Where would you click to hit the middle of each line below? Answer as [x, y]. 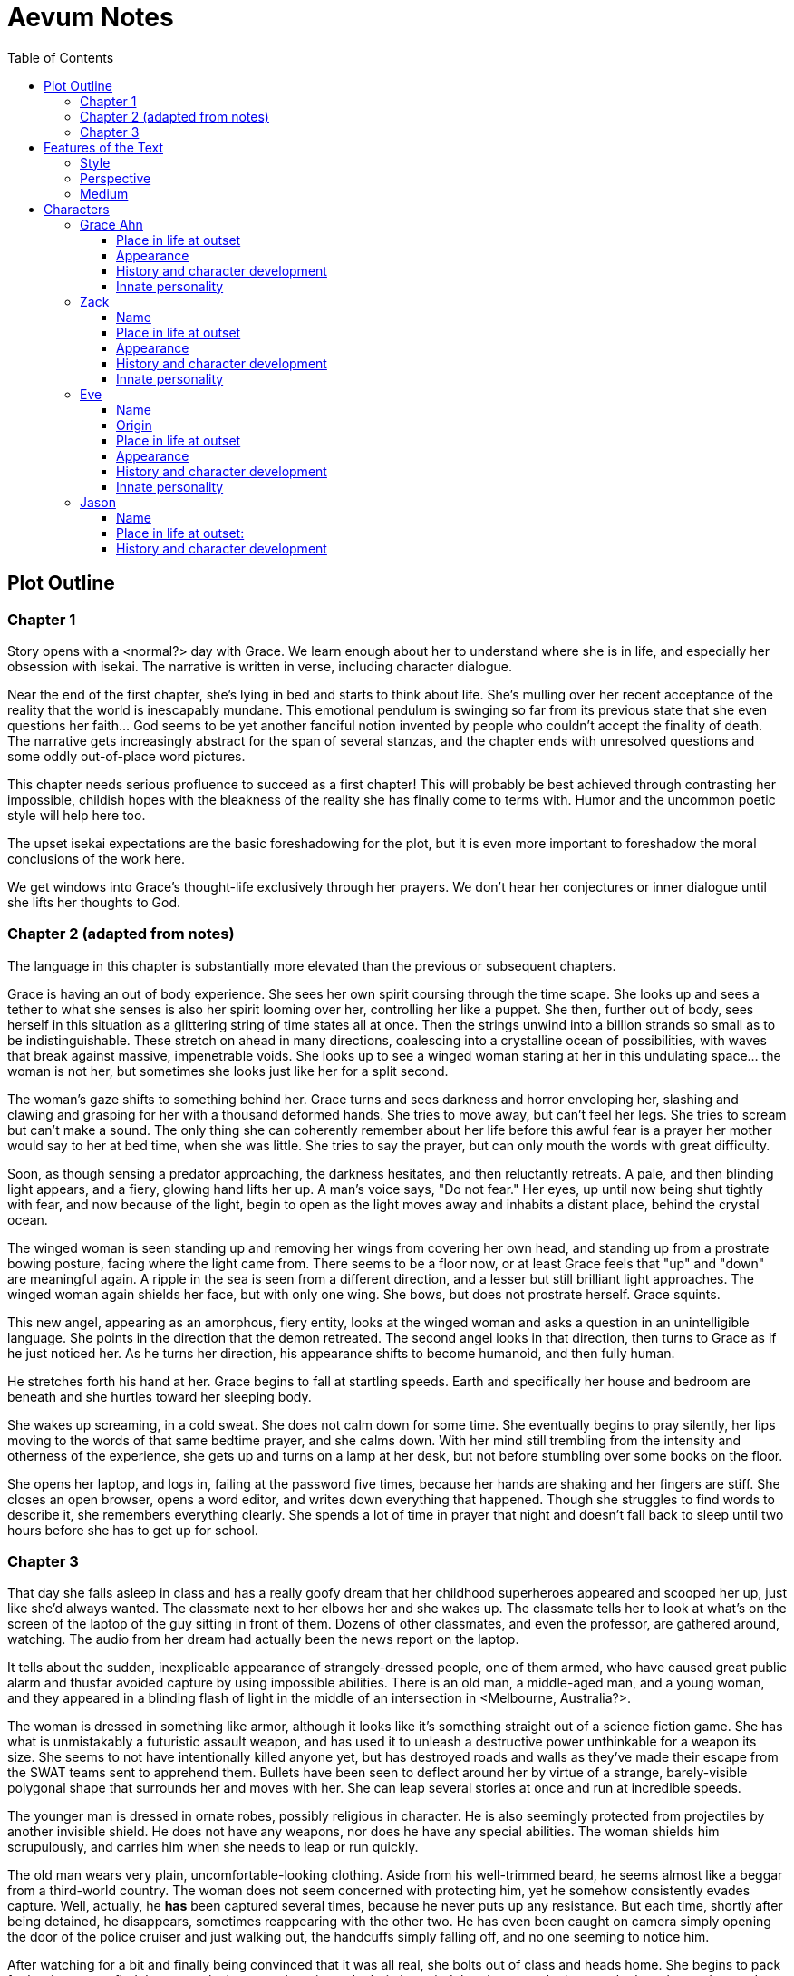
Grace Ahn [111, 224]
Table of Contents [61, 57]
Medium [104, 193]
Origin [134, 425]
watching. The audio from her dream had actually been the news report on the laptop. [263, 1639]
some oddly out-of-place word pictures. [126, 756]
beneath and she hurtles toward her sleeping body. [160, 1396]
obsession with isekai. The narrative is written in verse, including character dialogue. [260, 666]
